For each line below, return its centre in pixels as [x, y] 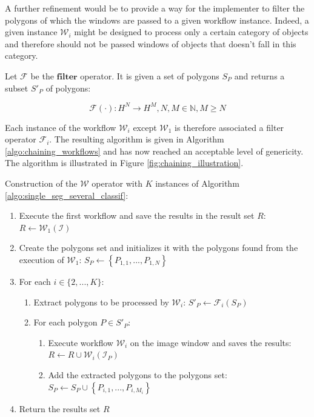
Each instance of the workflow [61, 127]
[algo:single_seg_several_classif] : [67, 195]
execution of [42, 259]
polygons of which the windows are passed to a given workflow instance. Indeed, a [157, 20]
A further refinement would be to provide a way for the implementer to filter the [155, 8]
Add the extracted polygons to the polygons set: [138, 374]
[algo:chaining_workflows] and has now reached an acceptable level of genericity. [154, 151]
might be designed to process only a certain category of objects [191, 32]
